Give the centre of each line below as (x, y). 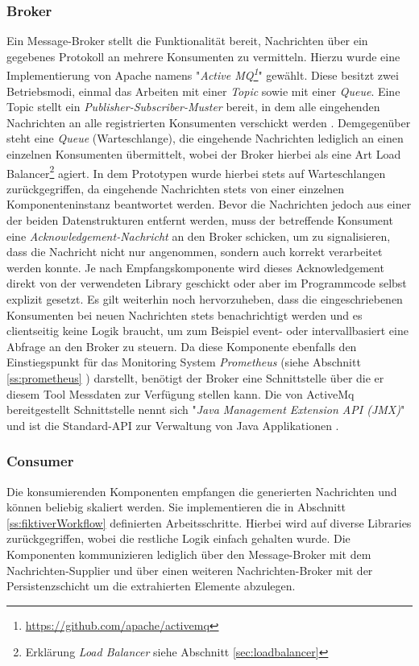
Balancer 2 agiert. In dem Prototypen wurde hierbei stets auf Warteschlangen (196, 172)
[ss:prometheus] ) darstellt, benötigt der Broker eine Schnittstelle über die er (195, 378)
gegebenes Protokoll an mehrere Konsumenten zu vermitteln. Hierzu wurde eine (203, 56)
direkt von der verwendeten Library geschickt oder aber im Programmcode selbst (207, 283)
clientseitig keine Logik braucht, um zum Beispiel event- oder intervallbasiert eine (207, 331)
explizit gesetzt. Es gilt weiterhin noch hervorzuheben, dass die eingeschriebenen (205, 299)
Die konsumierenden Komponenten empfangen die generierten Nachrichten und (202, 491)
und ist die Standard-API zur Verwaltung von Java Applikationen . (173, 425)
